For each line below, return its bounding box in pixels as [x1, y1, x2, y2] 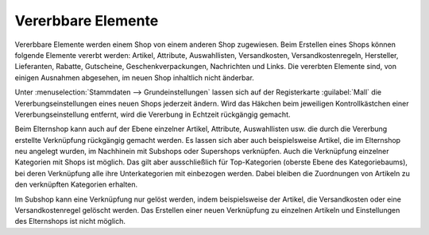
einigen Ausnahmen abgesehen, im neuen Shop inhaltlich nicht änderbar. [14, 72, 254, 83]
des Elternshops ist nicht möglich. [14, 217, 126, 226]
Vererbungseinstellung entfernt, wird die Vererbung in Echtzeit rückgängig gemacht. [14, 110, 291, 119]
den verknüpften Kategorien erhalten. [14, 179, 138, 190]
